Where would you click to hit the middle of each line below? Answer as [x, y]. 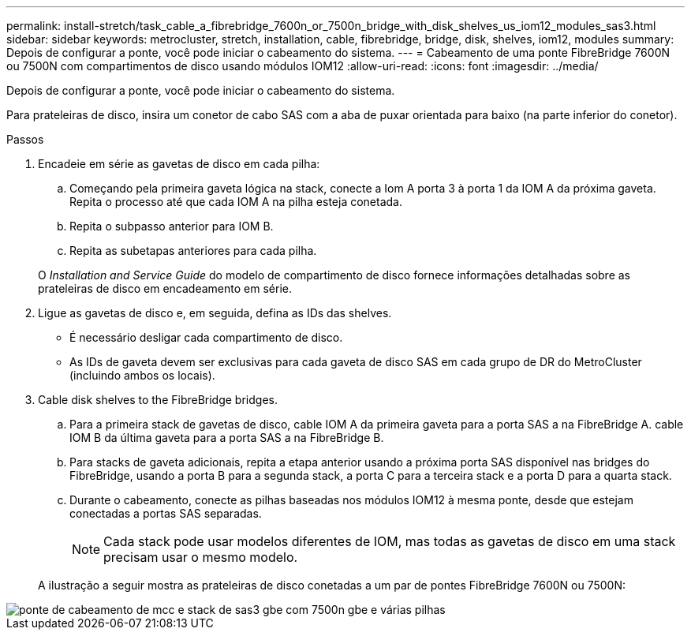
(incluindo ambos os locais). [142, 375]
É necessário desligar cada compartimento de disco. [206, 337]
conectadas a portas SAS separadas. [166, 513]
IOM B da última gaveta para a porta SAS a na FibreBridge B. [227, 438]
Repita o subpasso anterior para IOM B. [172, 226]
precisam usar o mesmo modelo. [201, 557]
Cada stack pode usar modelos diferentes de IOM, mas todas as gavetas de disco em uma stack [390, 541]
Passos [25, 139]
